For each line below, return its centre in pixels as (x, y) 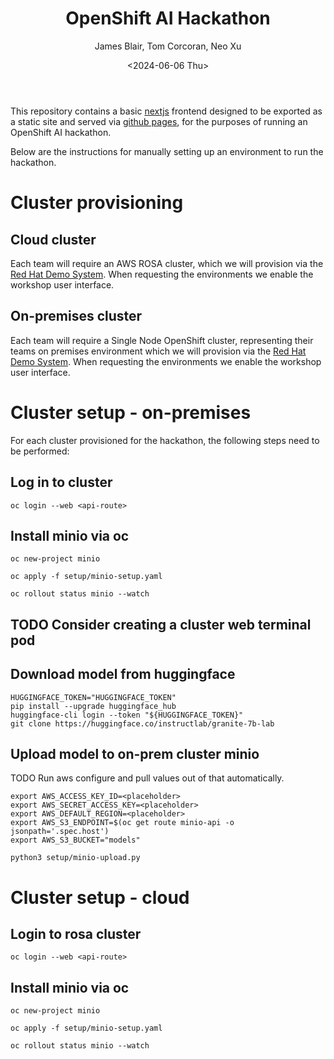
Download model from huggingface (123, 674)
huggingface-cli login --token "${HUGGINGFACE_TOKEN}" (127, 715)
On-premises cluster (76, 316)
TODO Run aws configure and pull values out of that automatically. (147, 778)
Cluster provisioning (97, 203)
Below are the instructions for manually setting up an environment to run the (167, 151)
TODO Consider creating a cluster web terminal (161, 624)
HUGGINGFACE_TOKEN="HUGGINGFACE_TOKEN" (93, 697)
